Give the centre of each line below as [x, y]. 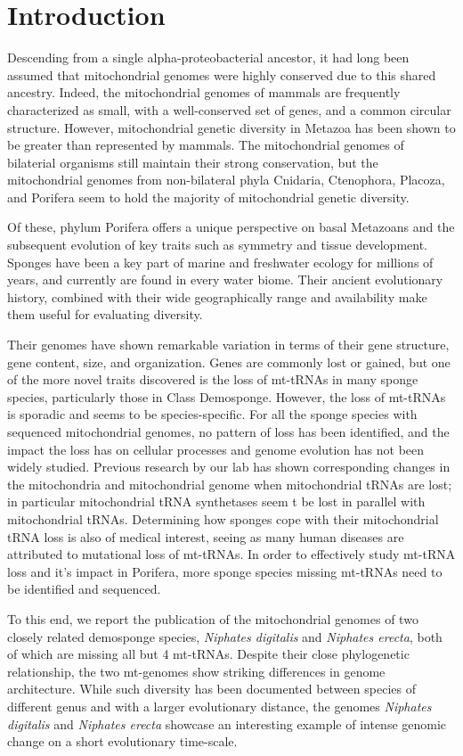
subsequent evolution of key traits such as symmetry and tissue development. [217, 245]
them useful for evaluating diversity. [105, 314]
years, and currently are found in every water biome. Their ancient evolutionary [225, 279]
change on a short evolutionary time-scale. [122, 741]
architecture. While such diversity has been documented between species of [211, 689]
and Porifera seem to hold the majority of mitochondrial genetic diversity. [208, 197]
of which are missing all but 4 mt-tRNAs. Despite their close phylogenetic [208, 654]
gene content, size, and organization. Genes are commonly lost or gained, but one [229, 362]
